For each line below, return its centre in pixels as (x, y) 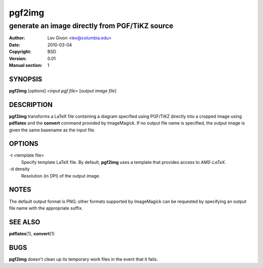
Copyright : (20, 52)
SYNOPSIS (26, 79)
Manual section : (26, 65)
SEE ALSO (25, 222)
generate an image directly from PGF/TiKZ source (91, 26)
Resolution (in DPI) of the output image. (61, 176)
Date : (15, 45)
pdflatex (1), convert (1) (32, 233)
